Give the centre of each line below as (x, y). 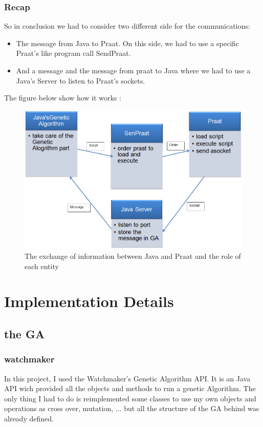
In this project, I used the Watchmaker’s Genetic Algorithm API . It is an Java (127, 378)
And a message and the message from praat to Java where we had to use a (133, 70)
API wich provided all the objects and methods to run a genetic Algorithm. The (130, 388)
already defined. (29, 418)
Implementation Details (89, 301)
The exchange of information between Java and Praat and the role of (133, 256)
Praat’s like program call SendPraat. (73, 53)
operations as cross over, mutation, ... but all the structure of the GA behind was (132, 408)
